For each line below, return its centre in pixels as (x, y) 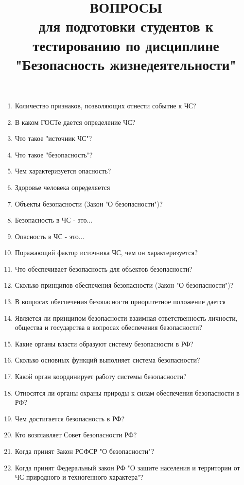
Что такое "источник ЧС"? (53, 138)
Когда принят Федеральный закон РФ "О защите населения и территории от (127, 467)
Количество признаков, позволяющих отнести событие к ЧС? (105, 105)
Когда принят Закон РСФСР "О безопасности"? (85, 451)
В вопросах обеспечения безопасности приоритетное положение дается (120, 302)
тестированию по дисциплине (126, 45)
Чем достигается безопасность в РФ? (70, 418)
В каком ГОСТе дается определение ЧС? (75, 122)
